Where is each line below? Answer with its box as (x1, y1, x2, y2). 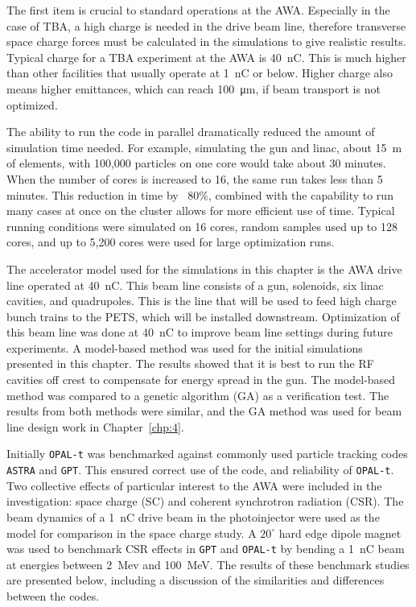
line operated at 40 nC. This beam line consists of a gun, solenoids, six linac (6, 276, 384, 293)
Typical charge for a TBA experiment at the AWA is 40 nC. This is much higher (6, 48, 406, 65)
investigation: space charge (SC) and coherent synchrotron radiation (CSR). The (6, 493, 404, 510)
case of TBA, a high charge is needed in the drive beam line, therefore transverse (6, 17, 406, 34)
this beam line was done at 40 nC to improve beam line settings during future (6, 324, 393, 341)
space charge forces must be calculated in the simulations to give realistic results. (6, 33, 406, 50)
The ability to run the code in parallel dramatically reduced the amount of (6, 123, 375, 140)
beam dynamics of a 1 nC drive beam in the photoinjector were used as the (6, 508, 380, 525)
